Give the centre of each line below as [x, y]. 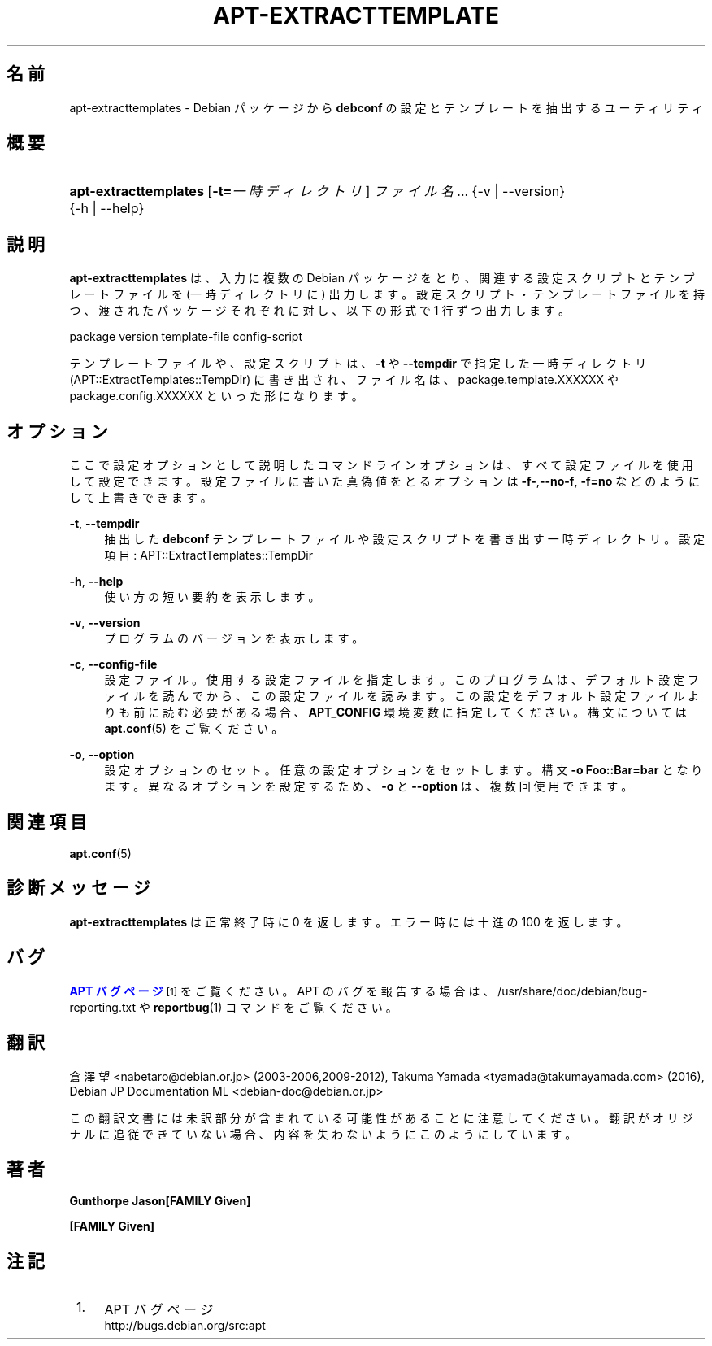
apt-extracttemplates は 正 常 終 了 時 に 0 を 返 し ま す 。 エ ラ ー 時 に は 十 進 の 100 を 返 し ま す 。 [349, 921]
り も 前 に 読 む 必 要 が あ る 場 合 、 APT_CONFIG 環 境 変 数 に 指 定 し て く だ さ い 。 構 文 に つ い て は [395, 712]
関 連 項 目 [47, 821]
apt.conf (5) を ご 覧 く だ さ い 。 [194, 729]
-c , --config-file [113, 664]
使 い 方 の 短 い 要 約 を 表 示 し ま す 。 [212, 597]
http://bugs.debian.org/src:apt [185, 1326]
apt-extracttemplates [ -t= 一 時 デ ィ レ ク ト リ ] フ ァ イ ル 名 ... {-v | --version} [317, 192]
